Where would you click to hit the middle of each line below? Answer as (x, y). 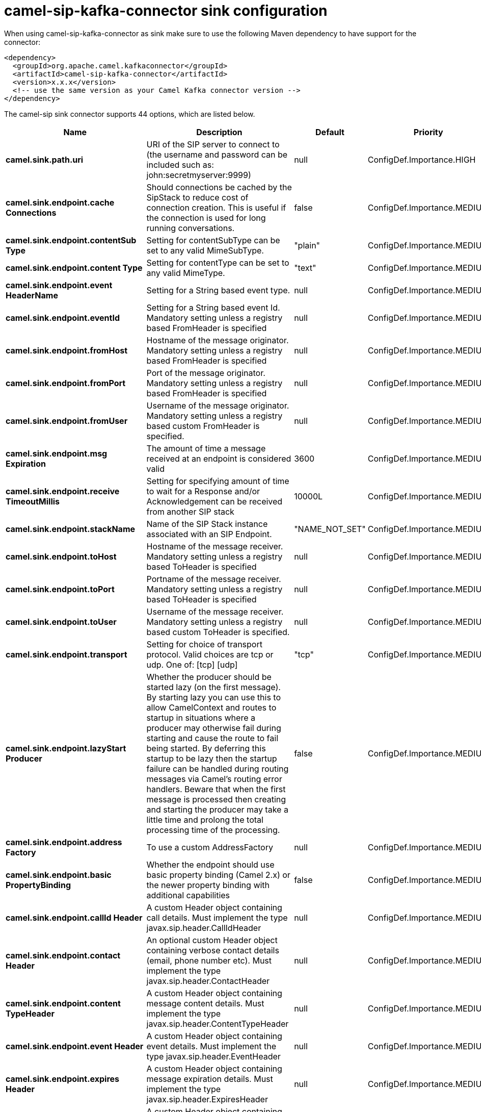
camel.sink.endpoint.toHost (61, 556)
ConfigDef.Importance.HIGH (422, 159)
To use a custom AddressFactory (210, 847)
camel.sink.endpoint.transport (66, 654)
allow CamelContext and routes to (211, 707)
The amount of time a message (206, 448)
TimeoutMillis (33, 501)
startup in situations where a (201, 717)
